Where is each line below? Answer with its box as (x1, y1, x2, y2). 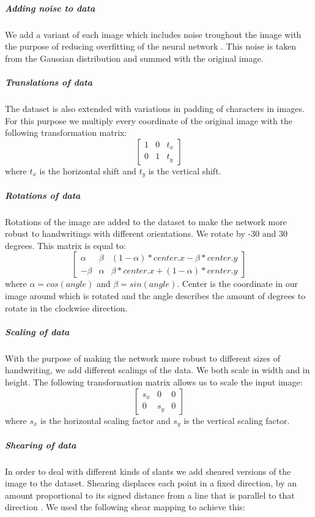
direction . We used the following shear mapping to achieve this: (5, 500, 245, 513)
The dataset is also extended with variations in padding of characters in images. (5, 102, 305, 114)
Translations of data (5, 75, 92, 88)
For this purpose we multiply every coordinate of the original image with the (5, 114, 292, 127)
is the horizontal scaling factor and (40, 414, 171, 426)
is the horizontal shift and (39, 164, 136, 177)
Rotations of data (5, 188, 81, 201)
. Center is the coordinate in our (177, 277, 298, 290)
